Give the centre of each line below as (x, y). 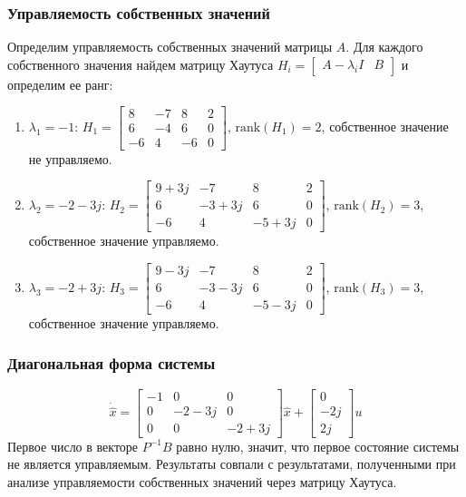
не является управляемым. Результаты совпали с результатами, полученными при (232, 464)
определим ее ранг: (60, 84)
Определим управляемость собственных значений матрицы (170, 47)
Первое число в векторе (73, 446)
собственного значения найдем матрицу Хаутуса (141, 64)
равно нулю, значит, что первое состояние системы (318, 446)
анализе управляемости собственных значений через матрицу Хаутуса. (202, 481)
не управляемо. (70, 158)
